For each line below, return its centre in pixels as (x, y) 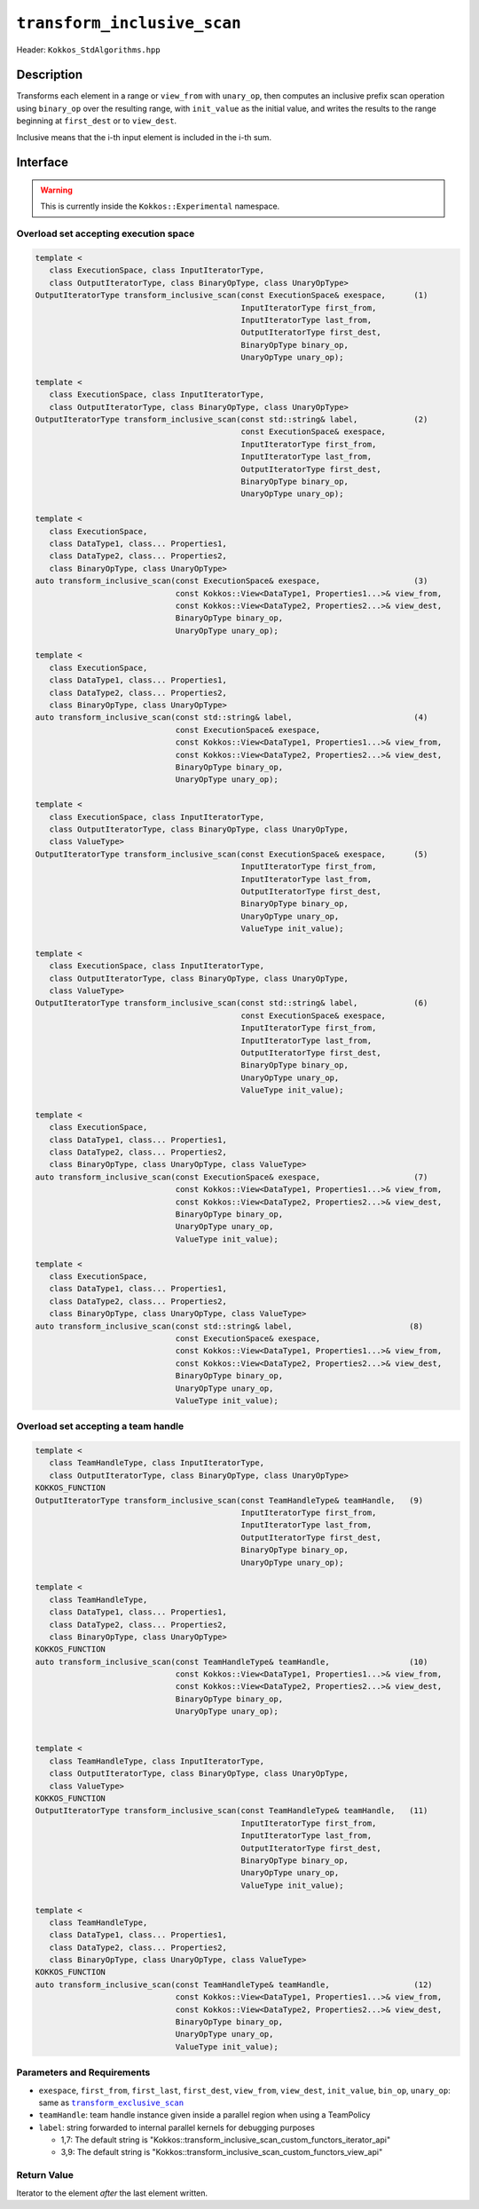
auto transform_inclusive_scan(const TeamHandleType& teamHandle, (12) (234, 1984)
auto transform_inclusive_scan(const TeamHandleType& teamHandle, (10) (232, 1661)
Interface (42, 163)
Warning (56, 190)
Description (50, 75)
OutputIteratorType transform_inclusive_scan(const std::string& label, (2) (232, 420)
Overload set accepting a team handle (100, 1426)
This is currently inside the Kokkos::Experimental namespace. (160, 206)
